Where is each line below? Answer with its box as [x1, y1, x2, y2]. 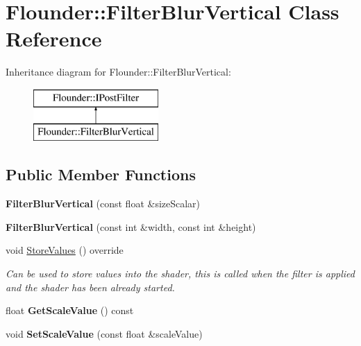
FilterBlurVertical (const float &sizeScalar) [6, 196, 201, 211]
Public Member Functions [6, 164, 196, 185]
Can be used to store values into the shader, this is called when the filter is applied [6, 266, 355, 281]
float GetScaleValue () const [6, 303, 134, 318]
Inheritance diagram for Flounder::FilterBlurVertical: [6, 64, 231, 79]
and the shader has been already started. [6, 279, 175, 294]
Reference [6, 24, 102, 53]
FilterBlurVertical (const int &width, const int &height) [6, 219, 256, 234]
